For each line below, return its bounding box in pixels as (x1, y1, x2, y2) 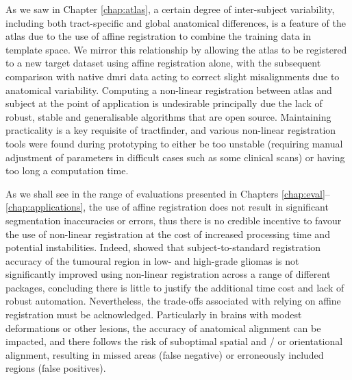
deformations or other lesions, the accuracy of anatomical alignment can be (5, 320, 321, 335)
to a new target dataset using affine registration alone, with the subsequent (5, 56, 321, 70)
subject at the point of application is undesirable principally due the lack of (5, 96, 323, 110)
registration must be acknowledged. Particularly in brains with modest (5, 307, 302, 322)
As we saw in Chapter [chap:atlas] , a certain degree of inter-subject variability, (5, 2, 335, 16)
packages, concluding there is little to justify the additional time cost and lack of (5, 280, 344, 294)
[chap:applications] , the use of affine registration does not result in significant (5, 200, 329, 214)
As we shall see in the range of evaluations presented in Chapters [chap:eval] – (5, 186, 330, 200)
